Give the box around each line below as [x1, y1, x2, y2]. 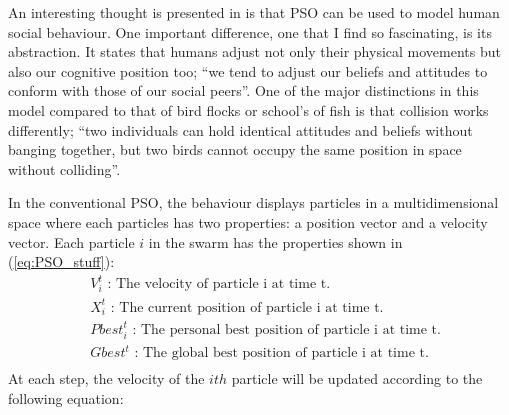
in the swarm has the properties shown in [148, 231, 403, 252]
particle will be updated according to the [231, 368, 483, 389]
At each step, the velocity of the [8, 368, 205, 389]
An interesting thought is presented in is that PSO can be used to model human [8, 2, 500, 22]
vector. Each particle [8, 231, 135, 252]
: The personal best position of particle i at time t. [132, 322, 441, 337]
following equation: [8, 387, 124, 408]
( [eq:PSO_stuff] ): [8, 251, 115, 272]
